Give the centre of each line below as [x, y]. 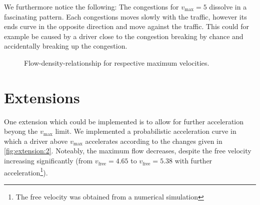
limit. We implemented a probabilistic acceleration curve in [146, 131]
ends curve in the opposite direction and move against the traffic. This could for [127, 26]
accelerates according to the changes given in [154, 141]
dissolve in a [228, 7]
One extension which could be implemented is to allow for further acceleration [124, 121]
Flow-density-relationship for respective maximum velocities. [117, 62]
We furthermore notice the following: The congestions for [91, 7]
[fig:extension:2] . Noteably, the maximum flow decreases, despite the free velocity [128, 151]
